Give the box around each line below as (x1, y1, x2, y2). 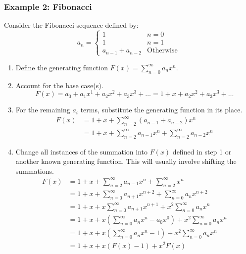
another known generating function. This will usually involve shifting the (15, 156, 237, 166)
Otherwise (147, 47, 178, 54)
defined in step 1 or (172, 146, 232, 156)
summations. (15, 165, 54, 176)
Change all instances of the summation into (15, 146, 148, 156)
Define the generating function (15, 62, 108, 72)
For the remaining (15, 104, 70, 115)
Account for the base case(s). (15, 80, 103, 90)
